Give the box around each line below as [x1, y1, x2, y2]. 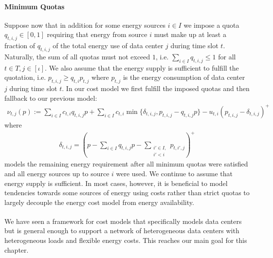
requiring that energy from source [47, 29, 147, 39]
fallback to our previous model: [4, 92, 97, 103]
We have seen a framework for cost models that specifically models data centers [4, 216, 242, 226]
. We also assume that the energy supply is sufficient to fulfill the [45, 62, 239, 73]
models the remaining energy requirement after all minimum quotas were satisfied [4, 159, 248, 169]
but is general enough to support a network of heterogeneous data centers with [4, 225, 239, 236]
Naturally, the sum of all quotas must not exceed [4, 51, 150, 61]
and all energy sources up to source [4, 168, 109, 178]
